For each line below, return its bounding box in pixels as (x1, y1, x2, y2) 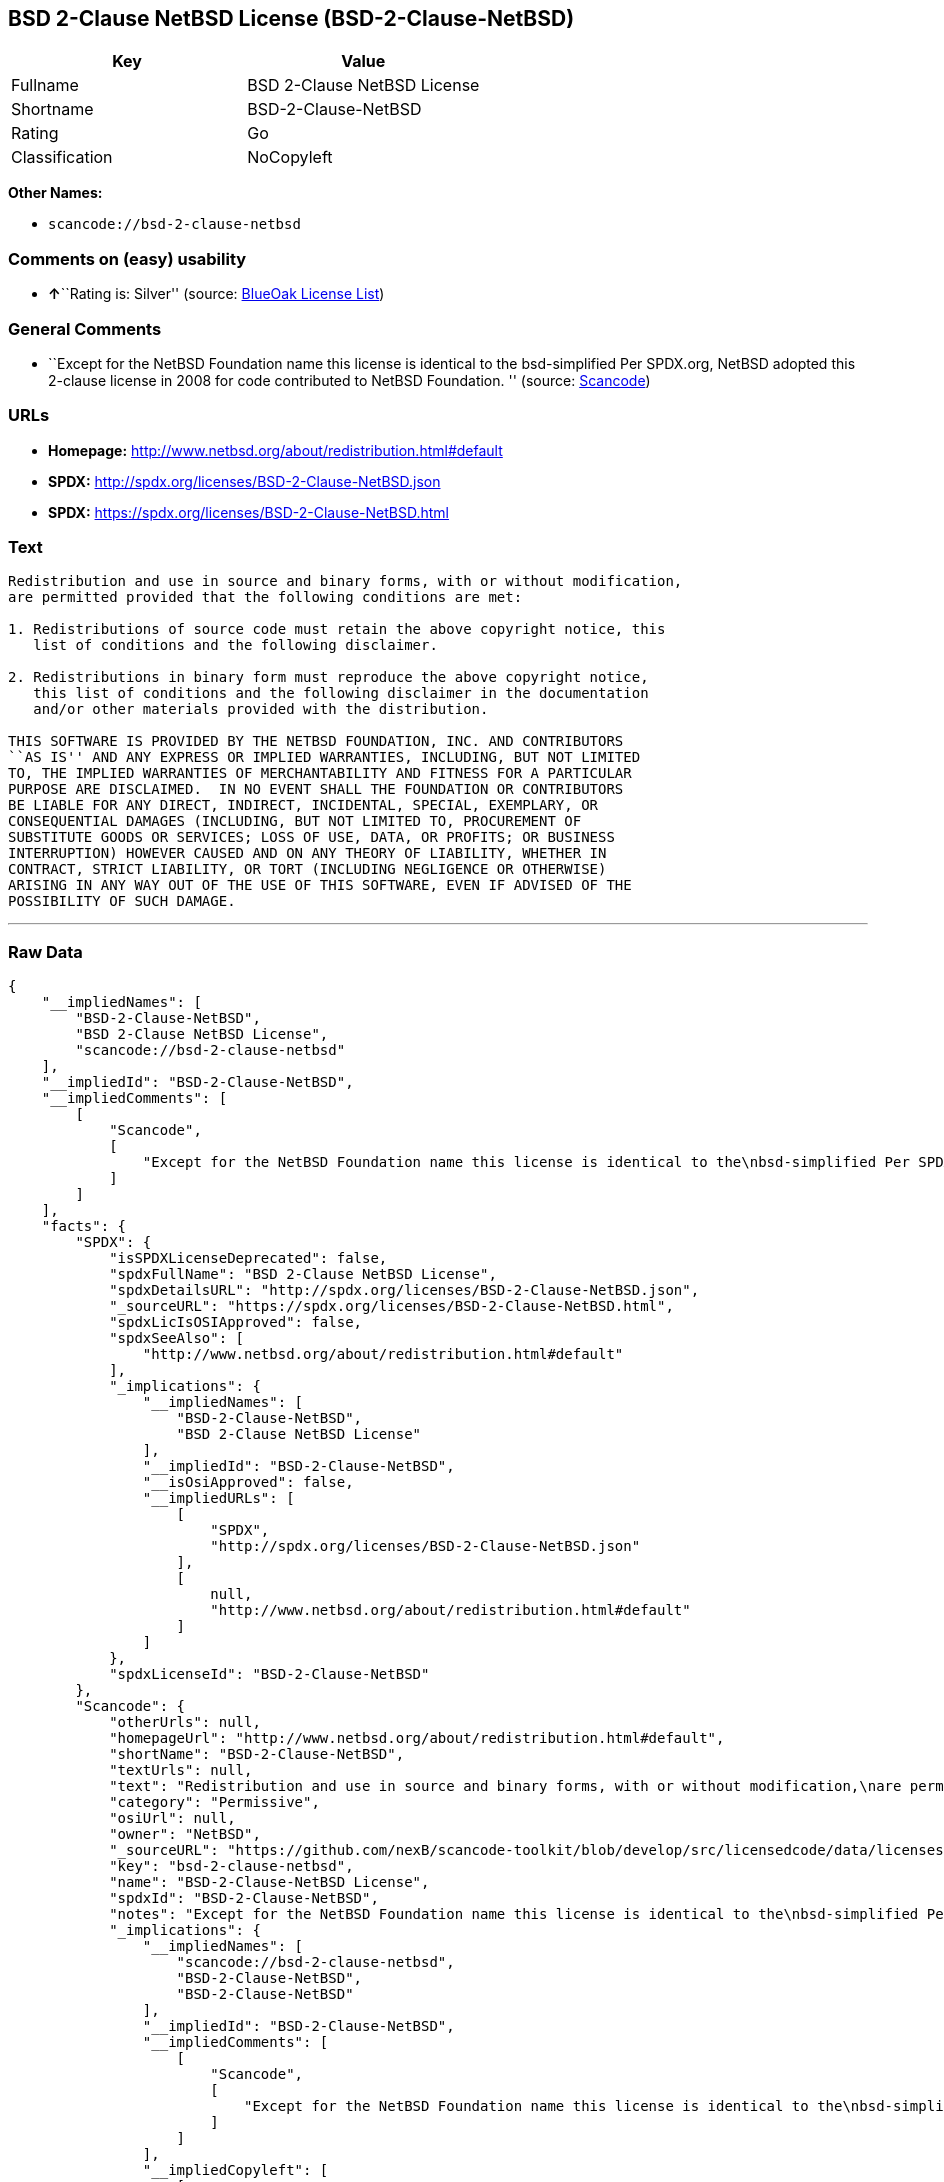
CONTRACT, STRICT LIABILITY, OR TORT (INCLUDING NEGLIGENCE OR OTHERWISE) (8, 861, 607, 878)
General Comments (8, 318, 162, 339)
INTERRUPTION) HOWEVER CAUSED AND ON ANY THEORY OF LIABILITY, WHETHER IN (8, 845, 607, 862)
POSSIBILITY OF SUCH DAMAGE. (8, 893, 236, 910)
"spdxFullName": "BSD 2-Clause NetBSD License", (109, 1266, 497, 1283)
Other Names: (8, 184, 103, 202)
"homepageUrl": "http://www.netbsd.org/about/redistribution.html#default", (109, 1730, 725, 1747)
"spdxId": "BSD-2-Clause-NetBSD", (109, 1890, 379, 1907)
